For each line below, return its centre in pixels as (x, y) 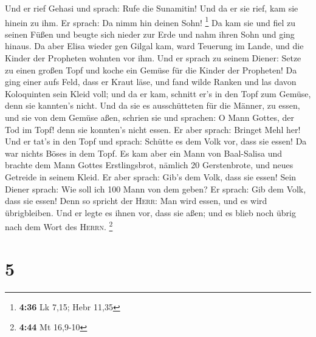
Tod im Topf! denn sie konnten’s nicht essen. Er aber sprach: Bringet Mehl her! (153, 129)
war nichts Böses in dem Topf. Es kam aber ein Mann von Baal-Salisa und (144, 153)
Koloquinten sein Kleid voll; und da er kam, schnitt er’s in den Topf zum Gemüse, (158, 93)
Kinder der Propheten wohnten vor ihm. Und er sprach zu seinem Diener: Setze (153, 58)
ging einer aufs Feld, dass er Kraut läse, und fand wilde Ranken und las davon (151, 82)
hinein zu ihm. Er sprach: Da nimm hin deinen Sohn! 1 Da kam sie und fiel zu (150, 21)
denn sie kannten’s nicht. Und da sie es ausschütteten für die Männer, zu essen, (153, 105)
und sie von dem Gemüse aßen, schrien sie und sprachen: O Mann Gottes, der (149, 117)
